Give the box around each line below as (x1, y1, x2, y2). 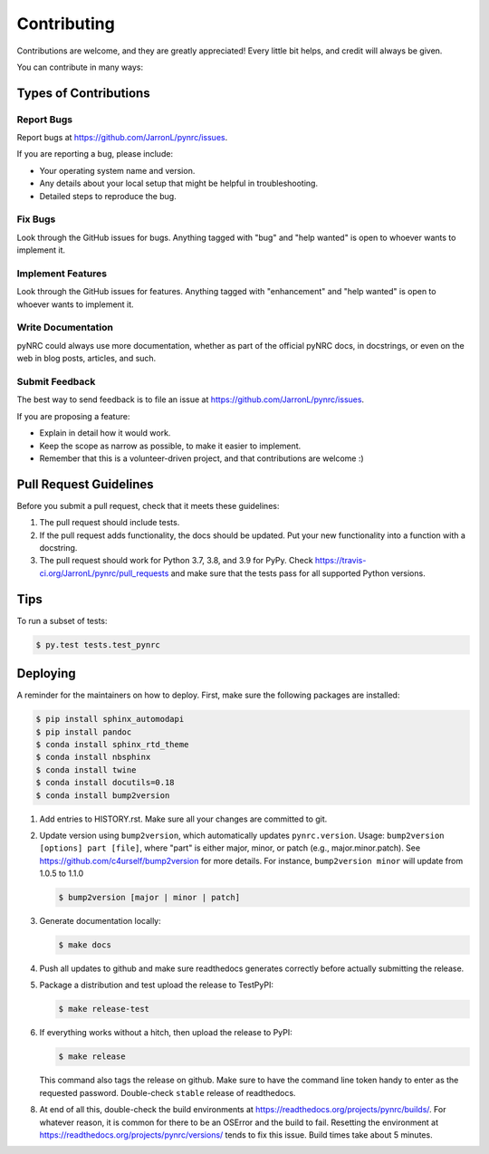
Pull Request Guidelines (16, 476, 154, 492)
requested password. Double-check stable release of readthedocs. (39, 1087, 296, 1098)
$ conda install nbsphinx (35, 752, 151, 763)
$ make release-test (58, 1004, 149, 1015)
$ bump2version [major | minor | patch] (58, 892, 240, 903)
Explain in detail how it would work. (39, 428, 171, 438)
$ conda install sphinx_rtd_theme (35, 739, 189, 749)
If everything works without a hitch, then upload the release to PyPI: (39, 1027, 293, 1038)
